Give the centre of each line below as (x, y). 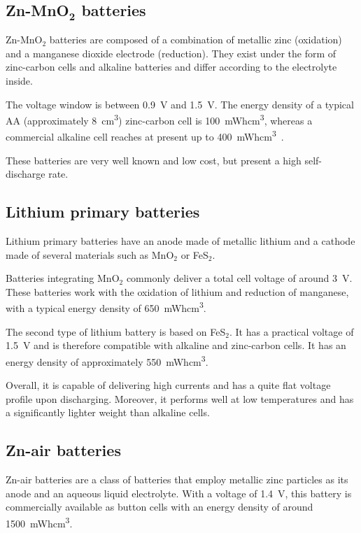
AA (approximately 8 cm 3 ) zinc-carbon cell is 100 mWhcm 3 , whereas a (159, 119)
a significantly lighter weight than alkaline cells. (108, 412)
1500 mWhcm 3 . (39, 522)
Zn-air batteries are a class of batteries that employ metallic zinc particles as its (177, 479)
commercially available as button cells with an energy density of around (160, 507)
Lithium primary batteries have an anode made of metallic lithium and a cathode (180, 241)
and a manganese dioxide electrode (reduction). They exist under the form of (171, 53)
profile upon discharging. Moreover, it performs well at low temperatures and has (180, 398)
